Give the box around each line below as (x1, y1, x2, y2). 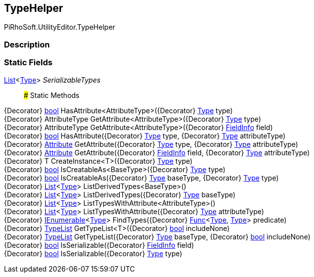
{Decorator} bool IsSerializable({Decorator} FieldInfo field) (4, 240, 194, 249)
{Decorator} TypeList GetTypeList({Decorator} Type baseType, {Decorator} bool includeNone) (4, 232, 311, 241)
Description (4, 39, 50, 49)
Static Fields (4, 57, 52, 68)
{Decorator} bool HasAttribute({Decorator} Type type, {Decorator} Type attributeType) (4, 131, 286, 140)
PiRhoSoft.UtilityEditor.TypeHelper (4, 23, 115, 32)
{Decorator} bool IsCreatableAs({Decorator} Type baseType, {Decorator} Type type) (4, 173, 279, 182)
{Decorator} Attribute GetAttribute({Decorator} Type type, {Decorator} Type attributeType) (4, 139, 298, 148)
